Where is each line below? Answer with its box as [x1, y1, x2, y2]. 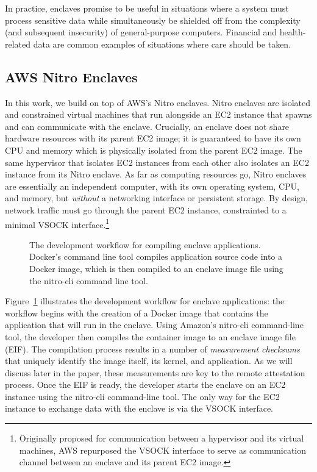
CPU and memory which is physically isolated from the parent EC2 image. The [5, 143, 302, 156]
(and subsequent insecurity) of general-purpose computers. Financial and [5, 26, 277, 38]
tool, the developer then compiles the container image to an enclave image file [5, 330, 296, 343]
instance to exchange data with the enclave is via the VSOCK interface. [5, 402, 273, 415]
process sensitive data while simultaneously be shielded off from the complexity [5, 13, 301, 26]
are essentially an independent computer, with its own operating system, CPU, [5, 179, 299, 192]
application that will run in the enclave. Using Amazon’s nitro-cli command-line [5, 318, 304, 331]
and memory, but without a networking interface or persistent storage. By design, [5, 191, 308, 204]
